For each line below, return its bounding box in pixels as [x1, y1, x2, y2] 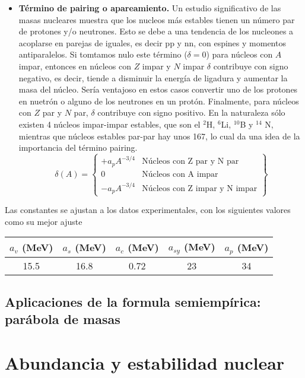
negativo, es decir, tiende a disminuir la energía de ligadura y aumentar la [18, 71, 288, 84]
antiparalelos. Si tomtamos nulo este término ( [18, 48, 188, 61]
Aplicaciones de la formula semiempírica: [5, 292, 261, 310]
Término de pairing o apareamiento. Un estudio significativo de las [18, 2, 281, 14]
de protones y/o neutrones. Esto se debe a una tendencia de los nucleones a [18, 25, 294, 37]
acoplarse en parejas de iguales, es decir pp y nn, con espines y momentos [18, 36, 286, 49]
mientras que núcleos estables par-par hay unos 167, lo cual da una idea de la [18, 129, 300, 142]
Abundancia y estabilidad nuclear [5, 350, 285, 374]
